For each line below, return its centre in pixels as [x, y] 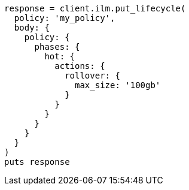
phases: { [57, 47]
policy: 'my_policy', [65, 18]
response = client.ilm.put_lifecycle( [95, 8]
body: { [32, 28]
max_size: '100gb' [118, 85]
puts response [37, 162]
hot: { [60, 56]
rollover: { [92, 76]
